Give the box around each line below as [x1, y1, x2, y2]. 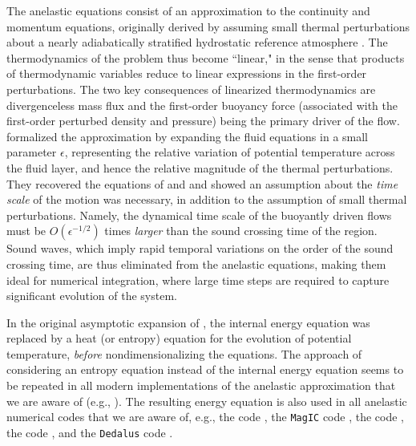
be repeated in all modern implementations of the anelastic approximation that [6, 377, 396, 394]
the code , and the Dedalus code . [6, 424, 173, 440]
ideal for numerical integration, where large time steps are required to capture [6, 271, 390, 288]
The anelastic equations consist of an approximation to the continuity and [6, 2, 370, 18]
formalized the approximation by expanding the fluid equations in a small [6, 128, 369, 144]
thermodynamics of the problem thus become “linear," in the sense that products [6, 49, 405, 66]
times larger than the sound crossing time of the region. [104, 222, 378, 239]
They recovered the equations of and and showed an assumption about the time [6, 175, 398, 192]
